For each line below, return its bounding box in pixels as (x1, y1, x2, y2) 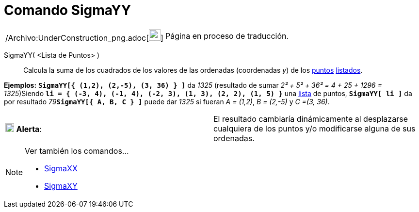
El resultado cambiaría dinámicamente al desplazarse (213, 114, 408, 124)
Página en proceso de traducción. (165, 31, 289, 41)
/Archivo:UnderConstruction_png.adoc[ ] (5, 33, 163, 43)
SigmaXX (44, 163, 78, 173)
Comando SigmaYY (4, 2, 131, 18)
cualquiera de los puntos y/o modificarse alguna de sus (213, 123, 416, 133)
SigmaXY (44, 180, 78, 191)
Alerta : (16, 124, 42, 134)
